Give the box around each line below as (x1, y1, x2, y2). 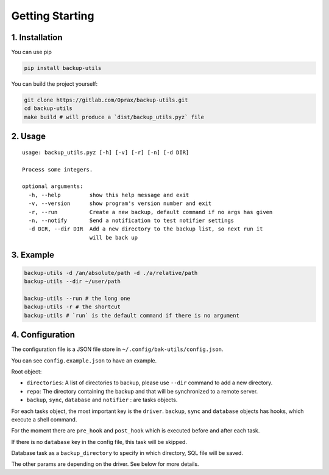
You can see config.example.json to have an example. (11, 356, 157, 364)
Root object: (11, 368, 42, 375)
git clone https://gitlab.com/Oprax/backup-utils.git (24, 97, 188, 103)
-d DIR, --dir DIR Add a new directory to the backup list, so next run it (28, 226, 263, 232)
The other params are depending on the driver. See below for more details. (11, 460, 199, 468)
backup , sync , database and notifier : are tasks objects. (26, 396, 178, 404)
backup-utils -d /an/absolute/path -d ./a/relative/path (24, 269, 198, 276)
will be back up (89, 234, 138, 241)
